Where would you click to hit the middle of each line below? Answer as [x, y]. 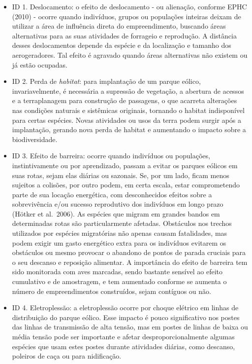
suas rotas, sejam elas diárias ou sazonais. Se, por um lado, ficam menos [121, 175]
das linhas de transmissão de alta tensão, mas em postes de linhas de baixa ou [130, 327]
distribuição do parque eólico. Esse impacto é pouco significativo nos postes [126, 317]
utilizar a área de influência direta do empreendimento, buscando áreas [119, 26]
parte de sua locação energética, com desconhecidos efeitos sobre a [112, 194]
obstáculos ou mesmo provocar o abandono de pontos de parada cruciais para [129, 252]
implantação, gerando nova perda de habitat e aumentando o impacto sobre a [129, 129]
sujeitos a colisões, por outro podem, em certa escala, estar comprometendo [126, 185]
